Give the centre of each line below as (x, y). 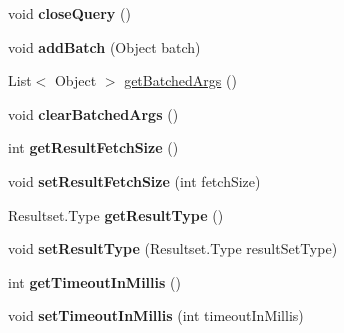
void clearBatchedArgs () (93, 113)
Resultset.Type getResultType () (116, 214)
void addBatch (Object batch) (104, 46)
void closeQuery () (69, 13)
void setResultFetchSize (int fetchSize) (134, 180)
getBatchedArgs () (180, 80)
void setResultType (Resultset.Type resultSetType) (173, 248)
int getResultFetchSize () (93, 147)
